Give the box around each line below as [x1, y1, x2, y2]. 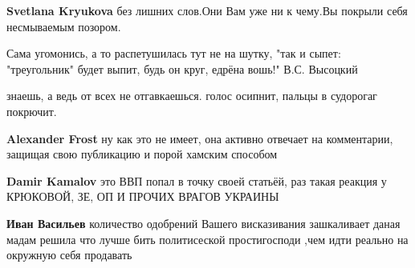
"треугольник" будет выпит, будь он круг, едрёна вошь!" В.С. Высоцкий [6, 60, 358, 77]
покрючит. [6, 102, 57, 119]
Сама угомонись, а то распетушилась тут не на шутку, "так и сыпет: [6, 45, 341, 62]
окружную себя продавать [6, 246, 132, 263]
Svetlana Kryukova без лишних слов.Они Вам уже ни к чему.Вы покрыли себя [6, 2, 408, 18]
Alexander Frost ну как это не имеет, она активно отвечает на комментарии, [6, 130, 393, 146]
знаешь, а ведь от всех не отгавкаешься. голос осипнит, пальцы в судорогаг [6, 87, 377, 104]
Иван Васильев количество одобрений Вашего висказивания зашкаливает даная [6, 214, 401, 231]
